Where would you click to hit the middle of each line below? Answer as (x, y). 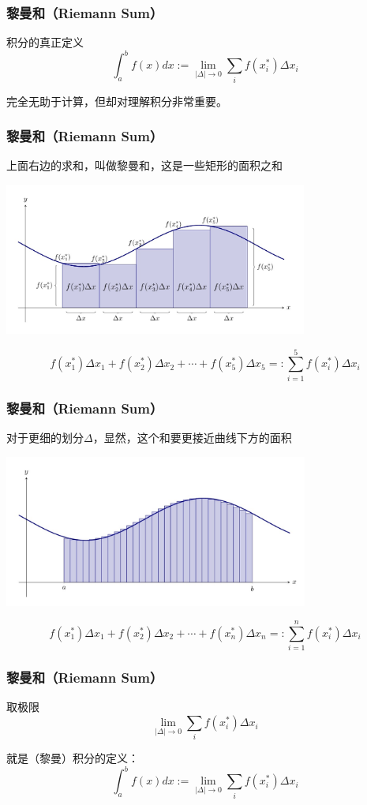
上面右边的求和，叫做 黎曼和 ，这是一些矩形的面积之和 (144, 165)
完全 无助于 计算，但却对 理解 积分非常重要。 (117, 101)
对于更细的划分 (45, 437)
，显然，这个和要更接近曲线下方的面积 (192, 437)
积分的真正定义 (45, 42)
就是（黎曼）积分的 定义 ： (73, 758)
